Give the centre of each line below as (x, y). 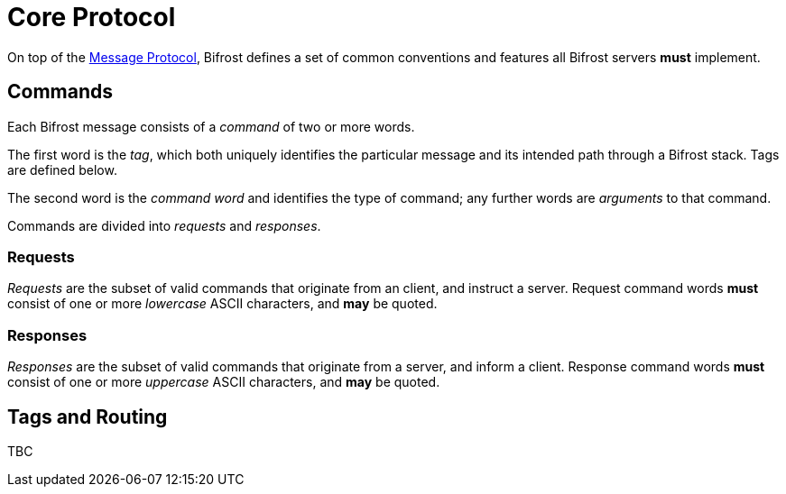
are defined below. (62, 169)
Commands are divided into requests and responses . (164, 225)
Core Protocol (92, 17)
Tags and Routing (88, 416)
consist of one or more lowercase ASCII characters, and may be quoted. (222, 304)
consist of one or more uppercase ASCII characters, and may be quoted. (224, 382)
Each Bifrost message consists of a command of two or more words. (211, 126)
